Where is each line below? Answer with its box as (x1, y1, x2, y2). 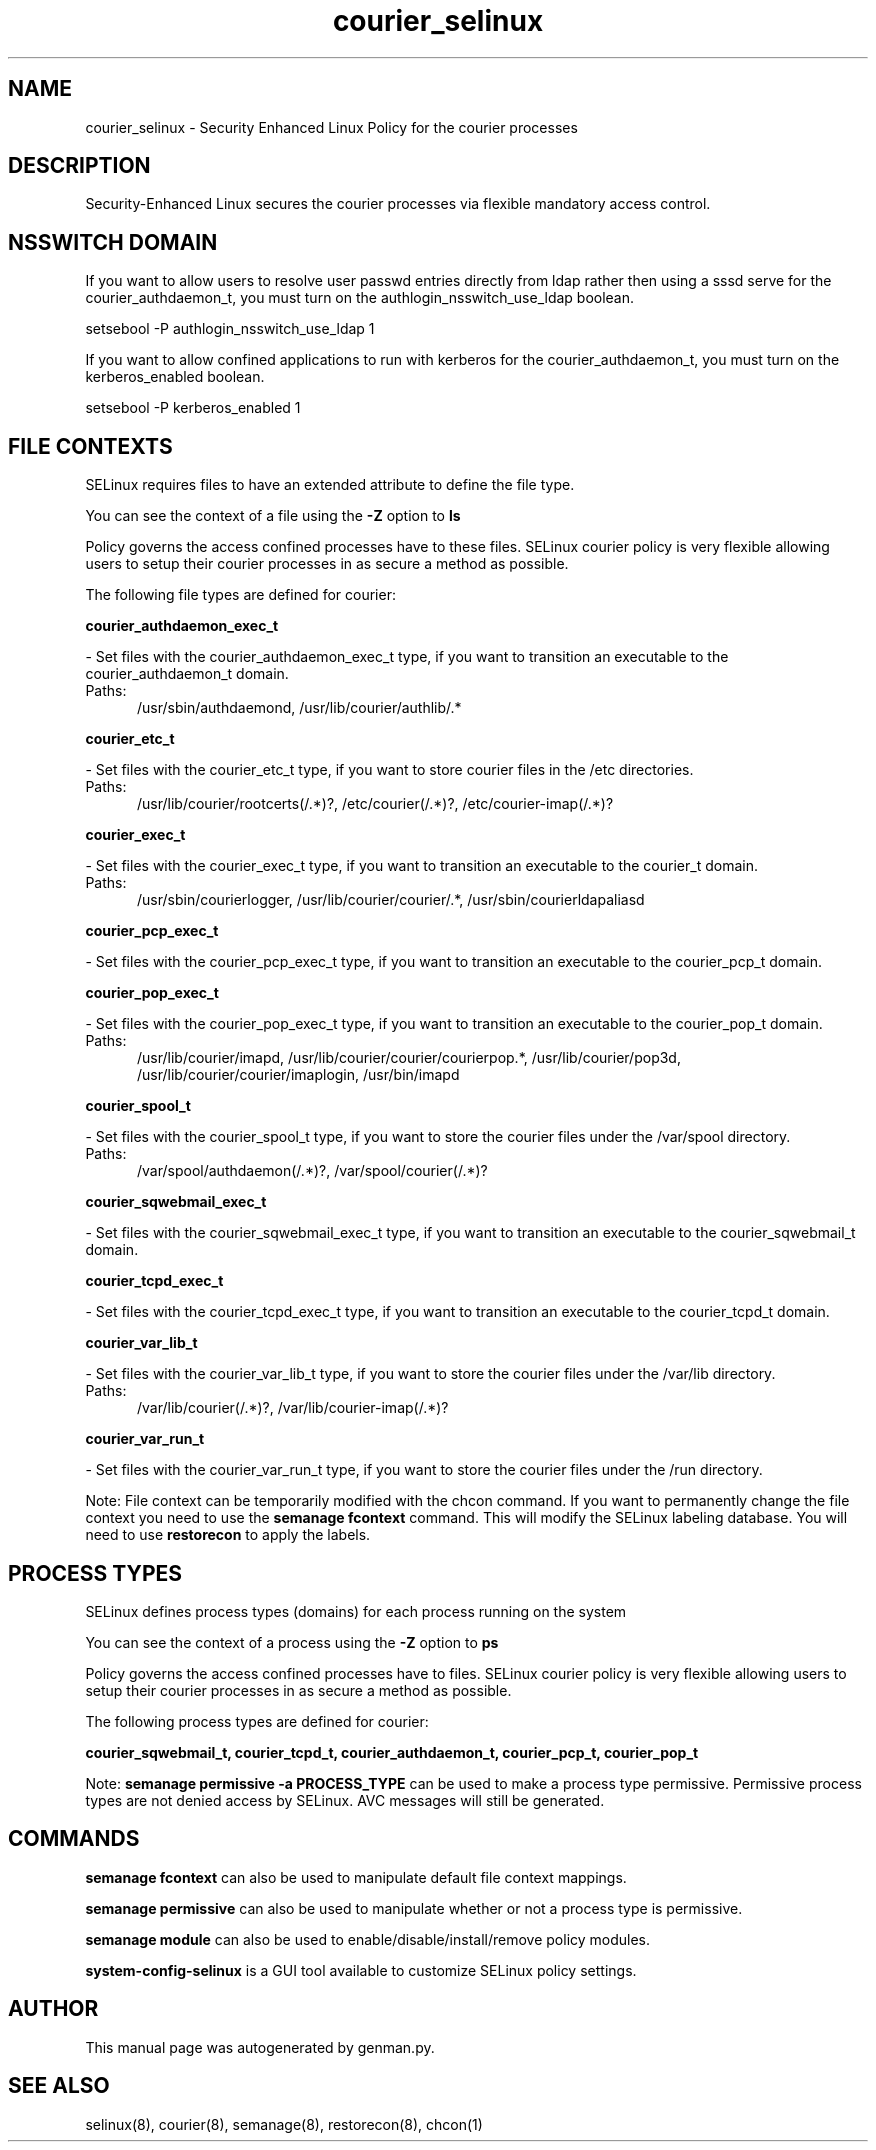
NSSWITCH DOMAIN (8, 229, 218, 255)
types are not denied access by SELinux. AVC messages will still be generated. (85, 1791, 605, 1809)
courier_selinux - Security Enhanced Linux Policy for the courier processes (85, 118, 578, 136)
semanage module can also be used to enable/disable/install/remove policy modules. (85, 1930, 651, 1948)
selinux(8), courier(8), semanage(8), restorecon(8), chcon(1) (85, 2115, 483, 2133)
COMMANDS (8, 1826, 140, 1852)
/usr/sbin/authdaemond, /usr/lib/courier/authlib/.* (137, 699, 462, 717)
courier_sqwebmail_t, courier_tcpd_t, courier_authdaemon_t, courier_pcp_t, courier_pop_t (85, 1743, 699, 1761)
